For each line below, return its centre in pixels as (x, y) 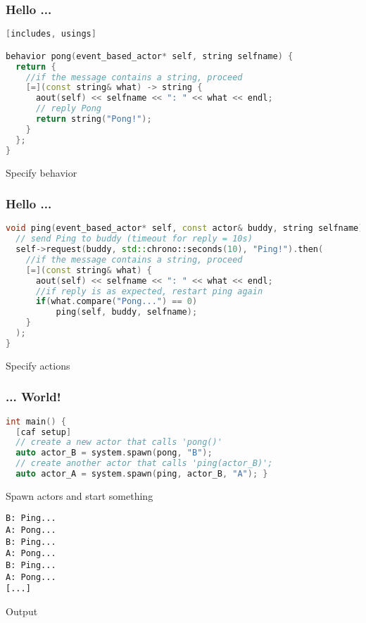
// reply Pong (69, 109)
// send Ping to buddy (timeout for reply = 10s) (134, 239)
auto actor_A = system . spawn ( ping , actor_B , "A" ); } (142, 474)
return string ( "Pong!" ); (94, 119)
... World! (33, 397)
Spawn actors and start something (80, 495)
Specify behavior (42, 172)
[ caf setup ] (44, 432)
